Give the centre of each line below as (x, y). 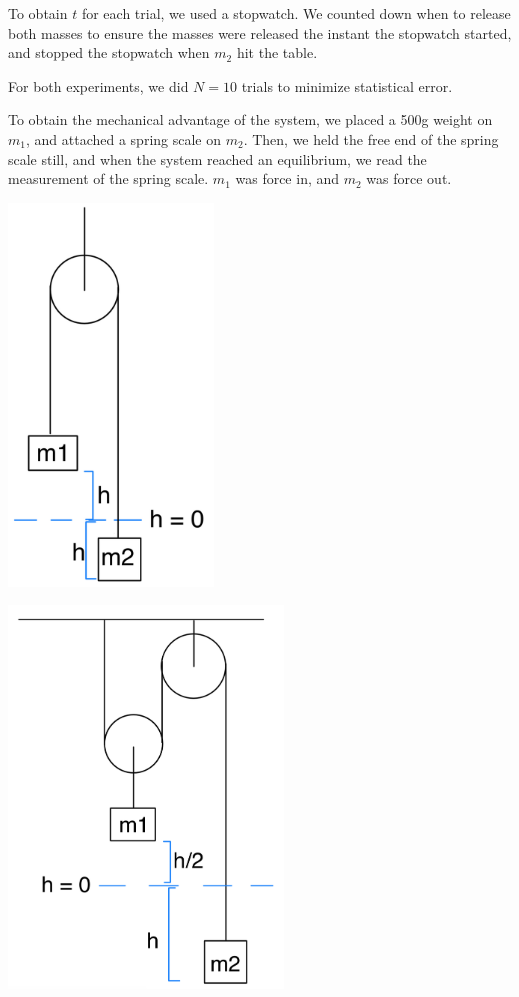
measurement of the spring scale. (108, 178)
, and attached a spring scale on (123, 138)
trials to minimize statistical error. (347, 85)
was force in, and (287, 178)
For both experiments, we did (98, 85)
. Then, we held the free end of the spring (371, 138)
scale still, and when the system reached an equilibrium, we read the (217, 158)
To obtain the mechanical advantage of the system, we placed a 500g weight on (250, 119)
